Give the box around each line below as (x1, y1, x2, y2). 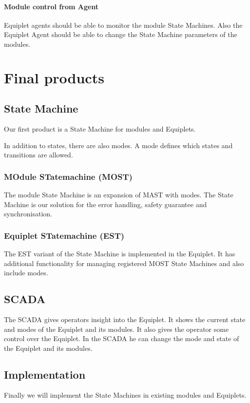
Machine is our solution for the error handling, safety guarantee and (4, 199, 207, 209)
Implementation (4, 366, 86, 382)
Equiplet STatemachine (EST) (4, 229, 125, 241)
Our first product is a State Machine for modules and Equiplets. (4, 124, 196, 134)
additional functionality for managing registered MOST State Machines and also (4, 258, 244, 268)
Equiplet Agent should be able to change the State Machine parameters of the (4, 29, 237, 39)
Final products (4, 67, 104, 87)
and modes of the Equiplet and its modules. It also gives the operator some (4, 324, 229, 334)
